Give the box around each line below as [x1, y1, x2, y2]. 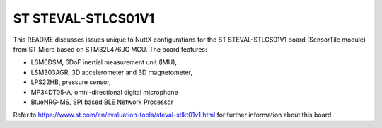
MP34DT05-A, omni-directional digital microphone [30, 88, 178, 96]
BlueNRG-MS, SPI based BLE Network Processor [30, 98, 173, 106]
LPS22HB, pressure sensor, [30, 78, 111, 86]
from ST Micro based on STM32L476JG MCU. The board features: [13, 45, 207, 53]
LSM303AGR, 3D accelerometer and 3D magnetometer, [30, 68, 192, 76]
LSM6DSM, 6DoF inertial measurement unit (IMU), [30, 58, 177, 66]
